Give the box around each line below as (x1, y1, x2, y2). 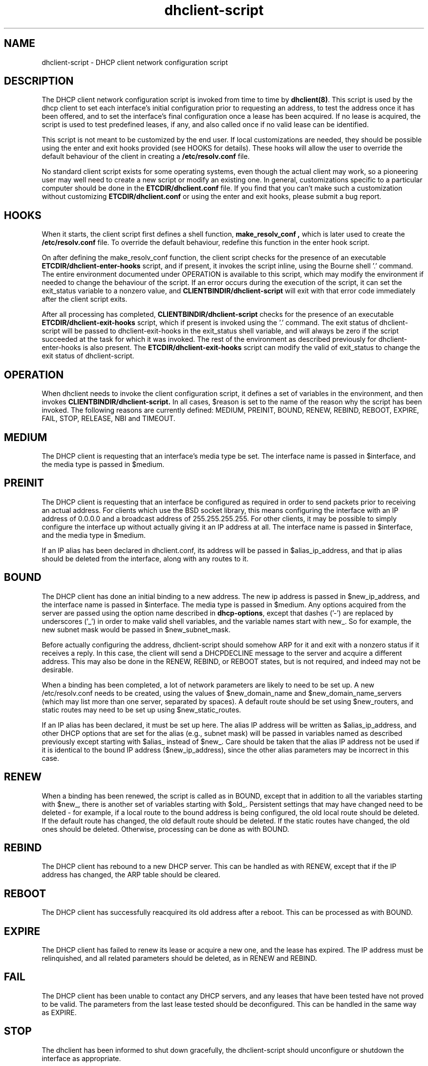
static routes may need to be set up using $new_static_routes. (42, 705, 241, 714)
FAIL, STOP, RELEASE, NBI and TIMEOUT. (42, 414, 175, 423)
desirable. (42, 665, 74, 674)
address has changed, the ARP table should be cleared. (42, 870, 220, 879)
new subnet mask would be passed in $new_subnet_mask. (42, 625, 231, 634)
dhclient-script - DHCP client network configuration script (42, 58, 228, 67)
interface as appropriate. (42, 1054, 121, 1063)
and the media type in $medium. (42, 531, 146, 539)
